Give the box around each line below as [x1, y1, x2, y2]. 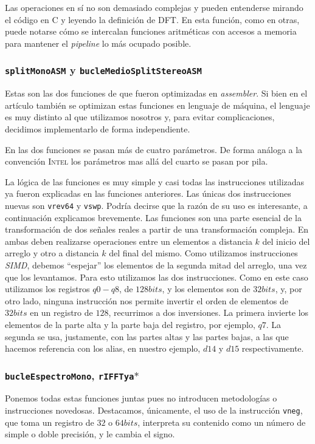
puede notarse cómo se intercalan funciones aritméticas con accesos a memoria [5, 25, 297, 38]
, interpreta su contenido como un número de [137, 415, 306, 428]
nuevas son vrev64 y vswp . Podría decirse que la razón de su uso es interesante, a [5, 199, 308, 211]
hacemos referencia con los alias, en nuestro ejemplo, [5, 342, 201, 355]
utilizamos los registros [5, 282, 90, 295]
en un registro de [30, 306, 93, 319]
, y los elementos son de [162, 282, 251, 295]
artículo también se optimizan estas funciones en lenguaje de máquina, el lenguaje [5, 98, 310, 111]
